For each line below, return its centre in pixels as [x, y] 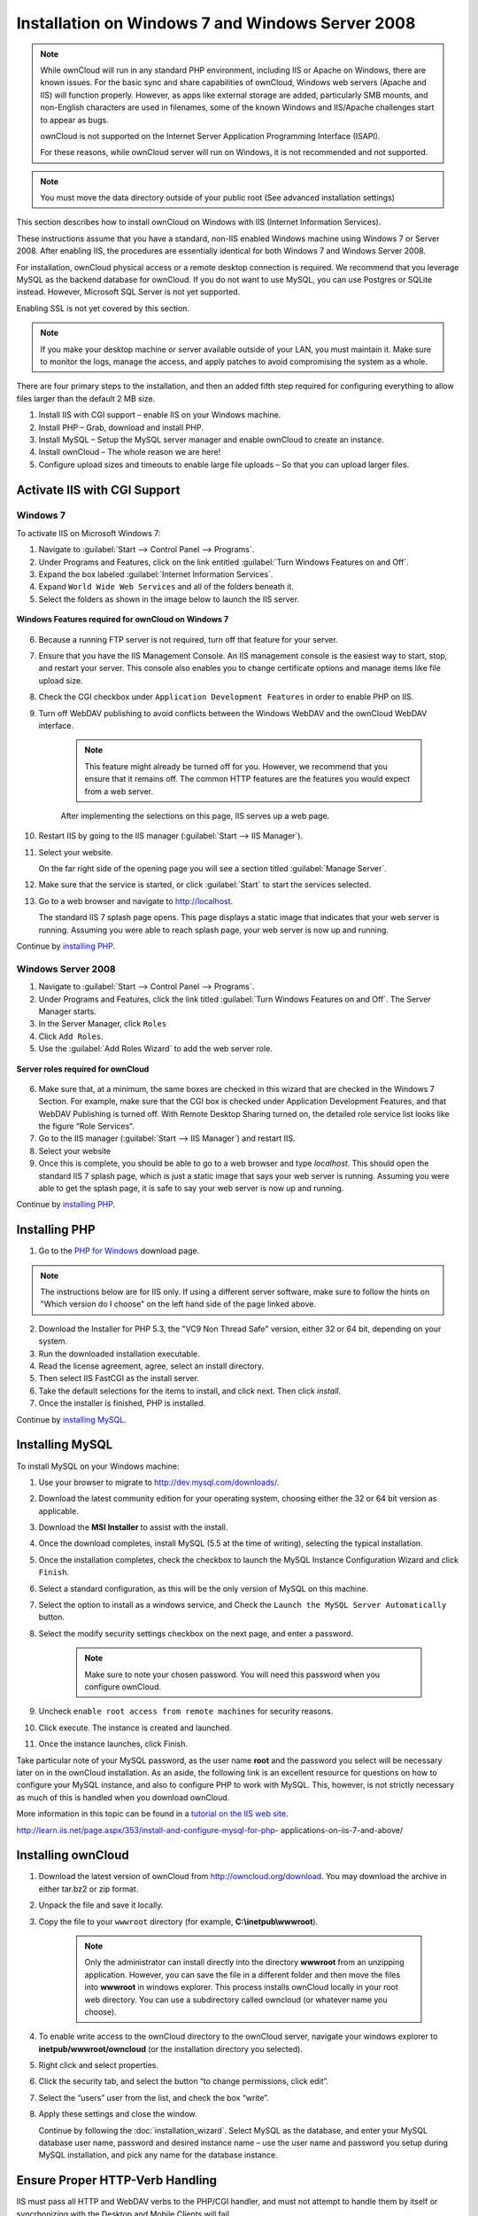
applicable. [58, 1510]
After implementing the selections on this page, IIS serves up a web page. [195, 815]
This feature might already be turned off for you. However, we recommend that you [236, 766]
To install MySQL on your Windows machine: [98, 1466]
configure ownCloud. [123, 1686]
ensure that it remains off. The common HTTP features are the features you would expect [247, 779]
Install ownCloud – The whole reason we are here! [130, 452]
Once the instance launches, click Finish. [113, 1744]
